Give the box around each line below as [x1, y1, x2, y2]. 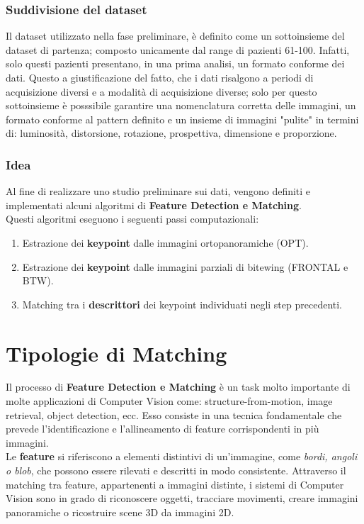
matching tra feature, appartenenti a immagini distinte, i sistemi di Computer [6, 476, 344, 491]
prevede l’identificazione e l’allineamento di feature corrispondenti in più [6, 421, 319, 436]
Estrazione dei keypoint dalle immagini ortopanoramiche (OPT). [22, 235, 309, 250]
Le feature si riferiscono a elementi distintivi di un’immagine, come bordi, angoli [6, 449, 358, 464]
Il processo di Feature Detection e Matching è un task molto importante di [6, 379, 351, 394]
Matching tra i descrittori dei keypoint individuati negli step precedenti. [22, 296, 343, 311]
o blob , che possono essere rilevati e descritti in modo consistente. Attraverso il [6, 463, 346, 478]
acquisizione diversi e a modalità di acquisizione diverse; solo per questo [6, 84, 317, 99]
